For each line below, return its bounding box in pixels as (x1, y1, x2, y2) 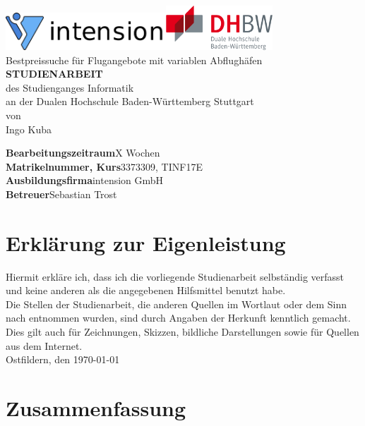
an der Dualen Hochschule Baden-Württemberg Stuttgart (6, 94, 254, 109)
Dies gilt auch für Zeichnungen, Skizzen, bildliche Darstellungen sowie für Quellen (6, 324, 359, 339)
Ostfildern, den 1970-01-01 (6, 352, 120, 367)
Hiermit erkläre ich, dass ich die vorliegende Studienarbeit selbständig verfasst (6, 269, 345, 284)
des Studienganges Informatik (6, 80, 134, 95)
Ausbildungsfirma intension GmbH (6, 173, 164, 188)
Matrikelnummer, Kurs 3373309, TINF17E (6, 159, 203, 174)
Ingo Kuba (6, 121, 52, 136)
